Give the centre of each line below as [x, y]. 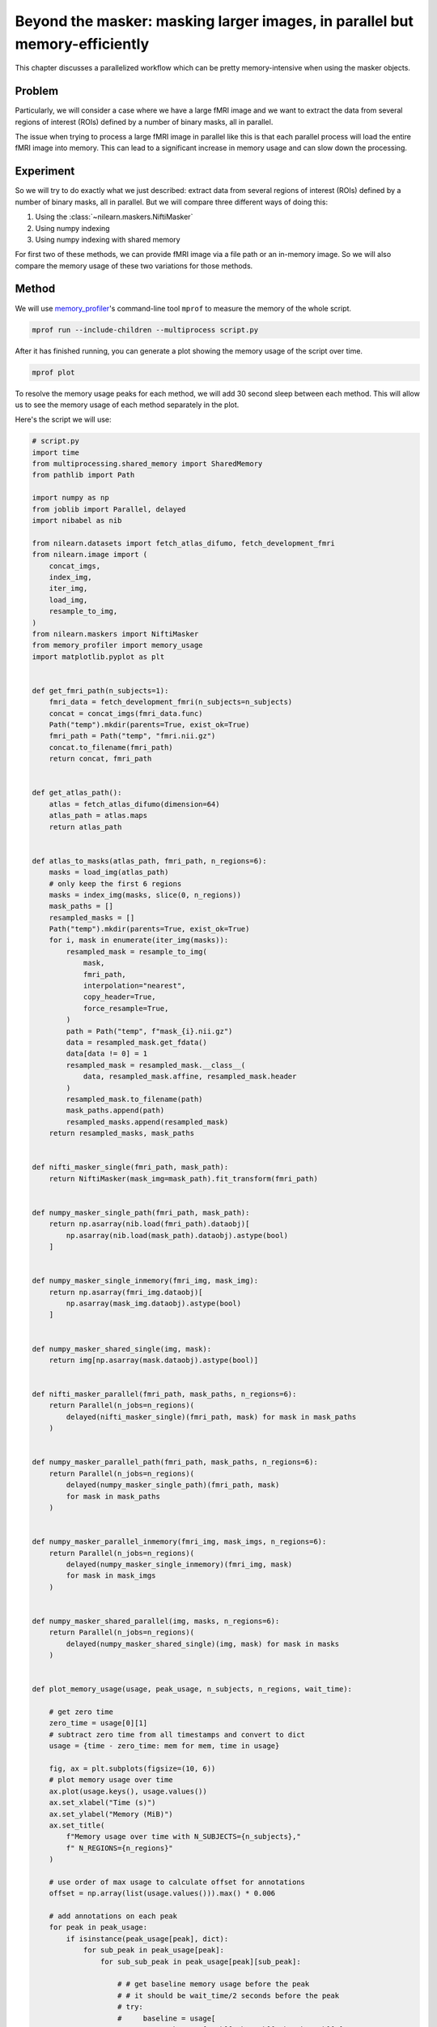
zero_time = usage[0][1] [98, 1723]
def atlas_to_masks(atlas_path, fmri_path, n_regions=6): [149, 861]
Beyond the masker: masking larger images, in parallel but [214, 21]
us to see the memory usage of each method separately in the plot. [127, 405]
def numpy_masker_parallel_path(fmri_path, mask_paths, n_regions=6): [175, 1462]
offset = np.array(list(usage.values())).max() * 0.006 [162, 1894]
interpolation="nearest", [134, 986]
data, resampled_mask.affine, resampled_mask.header [190, 1077]
